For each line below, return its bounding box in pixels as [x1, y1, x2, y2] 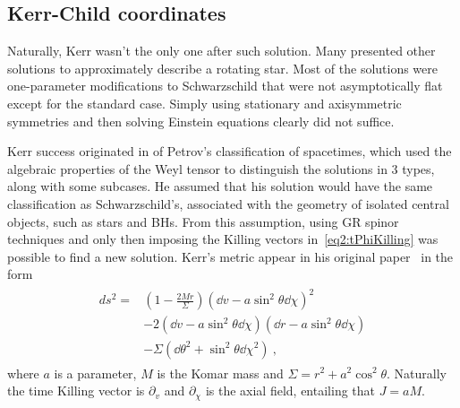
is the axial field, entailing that [205, 381, 376, 400]
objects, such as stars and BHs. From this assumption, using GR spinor [7, 212, 399, 230]
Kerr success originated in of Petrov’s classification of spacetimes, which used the [7, 142, 452, 161]
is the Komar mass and [157, 363, 284, 382]
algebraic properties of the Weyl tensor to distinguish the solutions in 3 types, [7, 159, 435, 178]
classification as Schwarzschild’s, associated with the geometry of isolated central [7, 194, 449, 213]
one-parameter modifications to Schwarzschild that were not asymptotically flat [7, 76, 443, 95]
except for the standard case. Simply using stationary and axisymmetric [7, 93, 402, 112]
